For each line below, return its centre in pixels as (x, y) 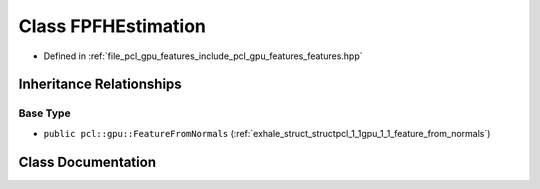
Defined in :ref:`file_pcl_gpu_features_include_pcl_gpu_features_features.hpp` (203, 56)
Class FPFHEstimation (112, 26)
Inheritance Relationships (100, 84)
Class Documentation (87, 161)
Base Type (44, 113)
